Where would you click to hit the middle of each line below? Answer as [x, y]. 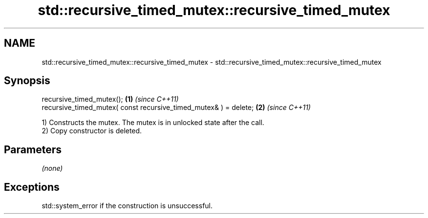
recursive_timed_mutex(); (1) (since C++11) [110, 99]
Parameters [33, 149]
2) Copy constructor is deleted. [92, 131]
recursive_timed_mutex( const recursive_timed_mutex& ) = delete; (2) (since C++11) [176, 108]
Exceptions [32, 187]
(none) [52, 168]
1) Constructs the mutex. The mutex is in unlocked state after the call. [153, 123]
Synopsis [27, 81]
